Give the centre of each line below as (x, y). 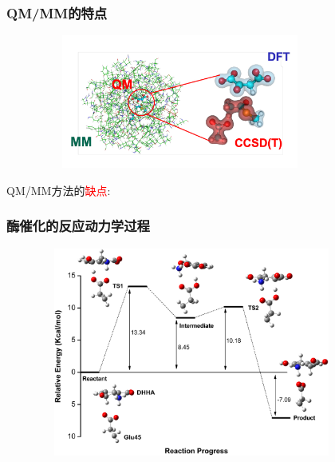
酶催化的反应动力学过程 (78, 226)
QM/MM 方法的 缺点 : (59, 190)
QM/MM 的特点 (57, 12)
